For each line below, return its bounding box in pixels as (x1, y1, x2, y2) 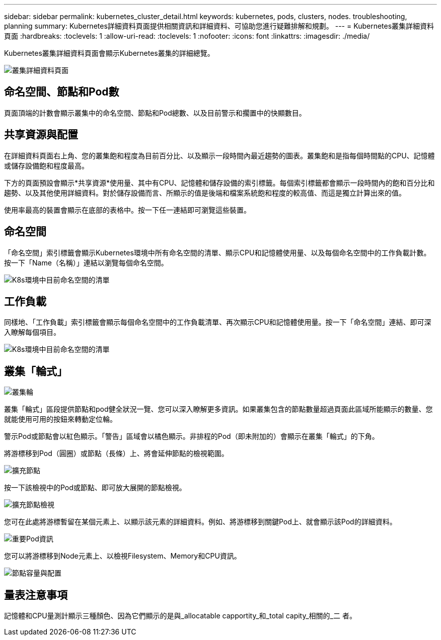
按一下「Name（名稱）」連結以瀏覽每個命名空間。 (4, 258, 168, 267)
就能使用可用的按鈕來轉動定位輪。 (4, 415, 117, 424)
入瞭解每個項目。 (4, 328, 60, 337)
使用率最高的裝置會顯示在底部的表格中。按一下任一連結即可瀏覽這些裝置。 (4, 205, 251, 214)
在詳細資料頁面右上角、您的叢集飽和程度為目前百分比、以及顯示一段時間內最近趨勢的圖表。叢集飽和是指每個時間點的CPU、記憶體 (4, 151, 435, 160)
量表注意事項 (4, 588, 67, 601)
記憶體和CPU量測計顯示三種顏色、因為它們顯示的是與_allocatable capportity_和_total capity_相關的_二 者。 (4, 611, 356, 620)
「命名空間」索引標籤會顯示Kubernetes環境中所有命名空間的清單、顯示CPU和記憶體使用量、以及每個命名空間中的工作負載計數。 (4, 248, 431, 257)
